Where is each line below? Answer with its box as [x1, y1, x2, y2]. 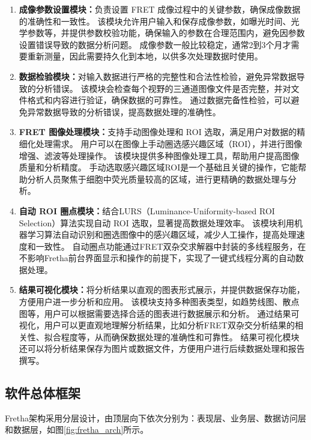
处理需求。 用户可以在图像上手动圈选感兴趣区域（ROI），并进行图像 [35, 137, 303, 149]
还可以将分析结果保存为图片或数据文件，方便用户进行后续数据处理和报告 [19, 342, 305, 355]
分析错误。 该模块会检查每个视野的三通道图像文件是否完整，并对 [35, 82, 291, 94]
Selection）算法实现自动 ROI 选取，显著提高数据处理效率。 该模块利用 [19, 216, 295, 229]
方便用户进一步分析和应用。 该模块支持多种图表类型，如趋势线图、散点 [19, 295, 300, 308]
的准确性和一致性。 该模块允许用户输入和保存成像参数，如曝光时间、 [19, 14, 291, 27]
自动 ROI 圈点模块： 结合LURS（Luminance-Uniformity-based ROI [19, 204, 275, 217]
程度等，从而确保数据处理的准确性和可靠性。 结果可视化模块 [61, 330, 300, 343]
